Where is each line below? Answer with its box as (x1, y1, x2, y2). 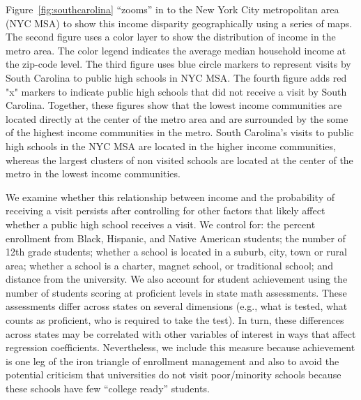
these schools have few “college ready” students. (6, 381, 210, 396)
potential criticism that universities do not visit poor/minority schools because (6, 367, 341, 382)
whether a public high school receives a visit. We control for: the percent (6, 216, 316, 231)
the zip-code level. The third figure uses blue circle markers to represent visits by (6, 57, 351, 71)
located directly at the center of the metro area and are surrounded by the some (6, 111, 348, 126)
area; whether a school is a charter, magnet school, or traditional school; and (6, 258, 333, 272)
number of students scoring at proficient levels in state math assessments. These (6, 285, 347, 299)
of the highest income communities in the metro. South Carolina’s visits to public (6, 125, 354, 140)
